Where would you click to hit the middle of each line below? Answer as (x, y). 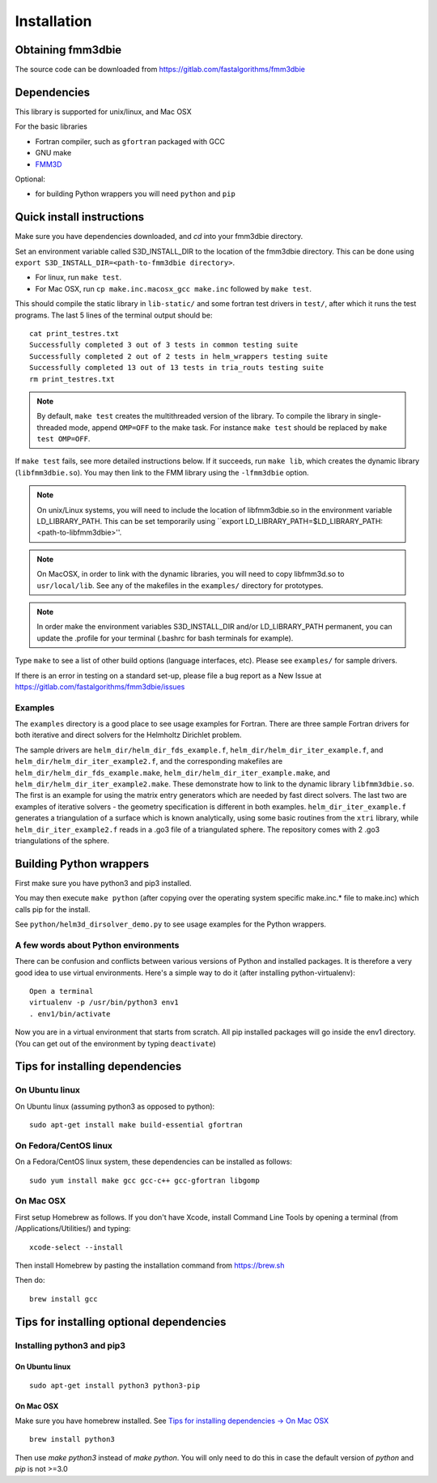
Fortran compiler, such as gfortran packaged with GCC (130, 141)
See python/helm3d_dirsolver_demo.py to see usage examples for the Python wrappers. (171, 924)
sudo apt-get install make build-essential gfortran (136, 1125)
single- (370, 416)
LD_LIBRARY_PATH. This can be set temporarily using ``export (140, 522)
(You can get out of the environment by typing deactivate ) (115, 1043)
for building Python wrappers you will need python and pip (136, 194)
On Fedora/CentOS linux (64, 1145)
